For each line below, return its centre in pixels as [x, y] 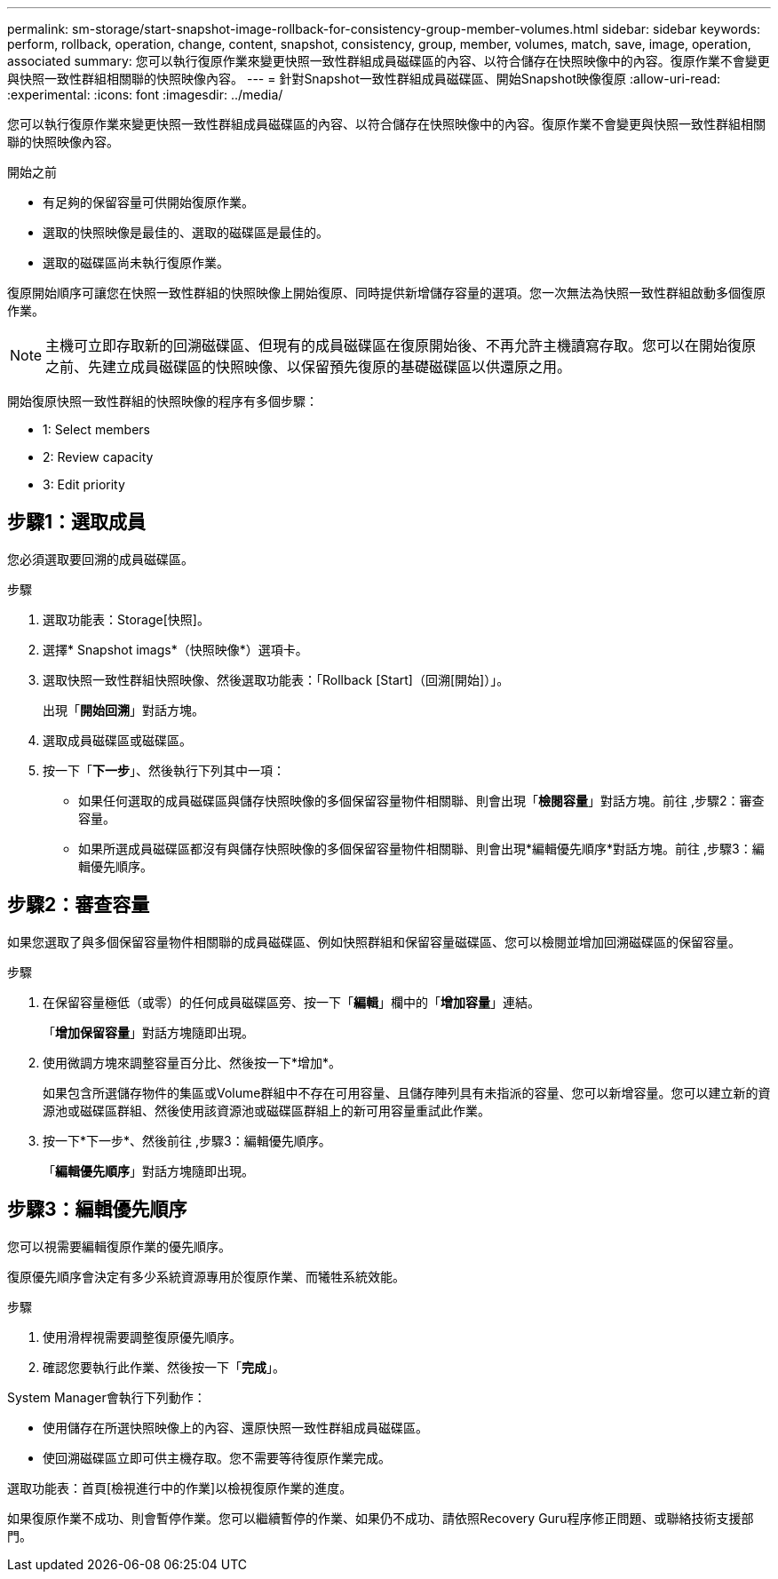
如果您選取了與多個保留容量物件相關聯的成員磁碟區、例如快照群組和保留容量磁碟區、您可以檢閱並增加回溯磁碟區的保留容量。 [374, 941]
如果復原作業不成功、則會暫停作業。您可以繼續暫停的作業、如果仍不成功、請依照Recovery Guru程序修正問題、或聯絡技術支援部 [381, 1518]
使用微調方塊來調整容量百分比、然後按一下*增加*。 [192, 1062]
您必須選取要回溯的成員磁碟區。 [100, 559]
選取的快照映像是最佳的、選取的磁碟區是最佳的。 [186, 232]
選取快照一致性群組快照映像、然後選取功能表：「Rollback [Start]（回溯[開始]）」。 [276, 679]
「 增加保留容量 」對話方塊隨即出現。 [148, 1032]
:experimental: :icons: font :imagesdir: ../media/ [145, 95]
